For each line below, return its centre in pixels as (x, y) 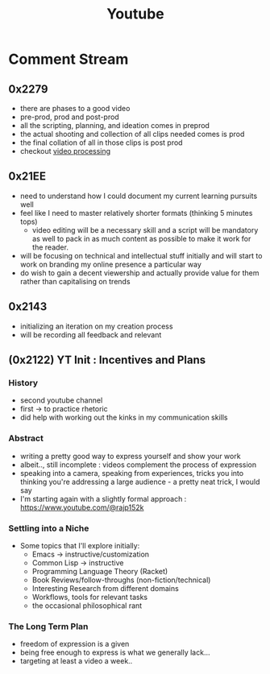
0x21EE (27, 177)
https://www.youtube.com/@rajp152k (82, 507)
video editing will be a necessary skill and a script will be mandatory (145, 229)
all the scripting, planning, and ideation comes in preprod (114, 125)
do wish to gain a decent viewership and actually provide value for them (139, 273)
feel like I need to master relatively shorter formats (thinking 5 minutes (136, 213)
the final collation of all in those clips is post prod (101, 143)
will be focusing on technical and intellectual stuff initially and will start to (141, 255)
